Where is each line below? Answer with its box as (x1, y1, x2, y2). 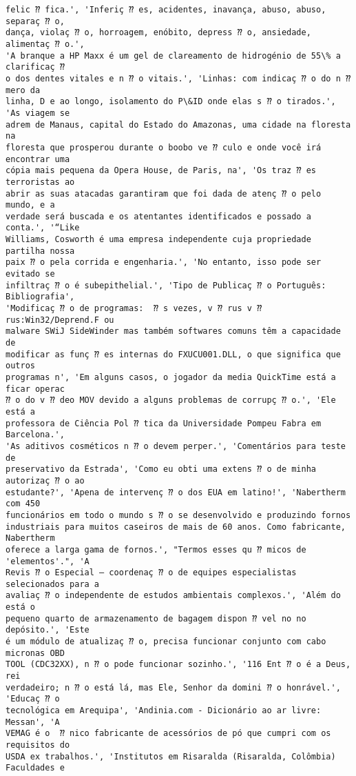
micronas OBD (6, 648, 65, 658)
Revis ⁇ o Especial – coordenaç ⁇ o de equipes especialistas (6, 568, 297, 578)
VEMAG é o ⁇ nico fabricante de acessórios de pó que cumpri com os (6, 728, 331, 739)
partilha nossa (6, 246, 75, 256)
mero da (6, 85, 41, 95)
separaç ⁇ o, (6, 16, 65, 26)
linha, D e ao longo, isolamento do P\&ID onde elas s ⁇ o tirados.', (6, 97, 336, 107)
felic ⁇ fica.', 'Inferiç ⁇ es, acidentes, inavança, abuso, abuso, (6, 5, 326, 14)
